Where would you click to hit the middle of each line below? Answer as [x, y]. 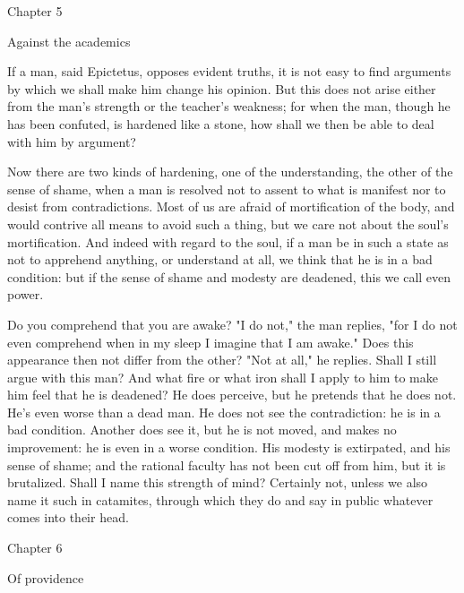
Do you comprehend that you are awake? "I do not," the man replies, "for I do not [232, 324]
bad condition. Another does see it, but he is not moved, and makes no [202, 430]
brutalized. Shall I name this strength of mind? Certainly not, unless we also [218, 482]
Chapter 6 [35, 548]
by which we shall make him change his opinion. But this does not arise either [222, 88]
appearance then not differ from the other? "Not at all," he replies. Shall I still [222, 360]
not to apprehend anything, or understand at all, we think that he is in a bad [220, 259]
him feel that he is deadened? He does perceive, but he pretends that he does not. [232, 395]
